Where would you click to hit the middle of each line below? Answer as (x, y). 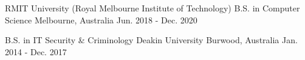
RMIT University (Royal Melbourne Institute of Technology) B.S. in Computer (152, 8)
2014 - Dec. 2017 (36, 51)
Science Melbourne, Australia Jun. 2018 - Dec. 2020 (101, 19)
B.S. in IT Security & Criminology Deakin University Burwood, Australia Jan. (151, 40)
